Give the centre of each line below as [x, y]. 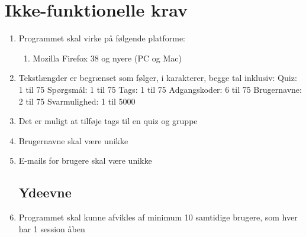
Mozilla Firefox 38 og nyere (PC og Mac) [107, 58]
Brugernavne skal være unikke [73, 140]
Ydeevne [45, 192]
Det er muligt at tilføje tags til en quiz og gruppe [108, 121]
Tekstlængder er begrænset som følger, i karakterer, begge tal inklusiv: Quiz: [158, 78]
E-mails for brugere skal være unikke [85, 160]
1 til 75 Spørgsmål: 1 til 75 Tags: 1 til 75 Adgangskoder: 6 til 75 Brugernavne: [160, 89]
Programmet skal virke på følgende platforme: [102, 38]
